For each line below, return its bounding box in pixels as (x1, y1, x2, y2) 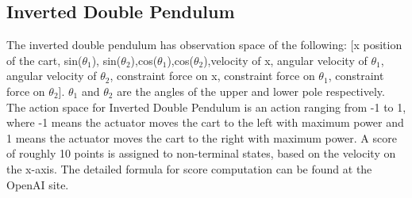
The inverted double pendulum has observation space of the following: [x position (6, 36, 402, 53)
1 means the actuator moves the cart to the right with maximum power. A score (6, 129, 397, 146)
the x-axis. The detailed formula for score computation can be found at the (6, 160, 372, 177)
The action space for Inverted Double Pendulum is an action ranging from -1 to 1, (6, 98, 406, 115)
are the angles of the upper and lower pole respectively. (117, 82, 385, 99)
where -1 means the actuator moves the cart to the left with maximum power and (6, 114, 404, 131)
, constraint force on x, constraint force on (110, 67, 315, 84)
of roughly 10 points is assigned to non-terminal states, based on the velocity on (6, 145, 396, 162)
